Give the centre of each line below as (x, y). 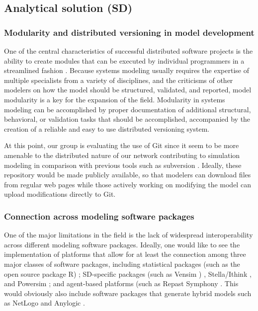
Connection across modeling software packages (99, 216)
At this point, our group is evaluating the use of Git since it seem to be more (122, 145)
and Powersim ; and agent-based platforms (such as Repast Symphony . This (121, 283)
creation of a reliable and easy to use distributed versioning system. (107, 128)
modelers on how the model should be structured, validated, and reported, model (128, 90)
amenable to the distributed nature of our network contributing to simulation (122, 155)
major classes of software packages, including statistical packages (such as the (122, 264)
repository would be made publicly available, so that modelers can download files (128, 175)
